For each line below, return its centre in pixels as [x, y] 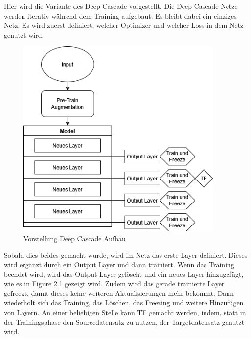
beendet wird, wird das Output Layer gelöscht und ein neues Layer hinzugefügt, [124, 274]
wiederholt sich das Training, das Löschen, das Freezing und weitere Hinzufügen [124, 303]
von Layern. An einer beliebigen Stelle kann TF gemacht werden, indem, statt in [125, 312]
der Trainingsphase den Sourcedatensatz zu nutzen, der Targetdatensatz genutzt [124, 322]
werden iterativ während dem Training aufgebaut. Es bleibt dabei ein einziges [120, 15]
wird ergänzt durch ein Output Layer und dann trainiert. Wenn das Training [119, 264]
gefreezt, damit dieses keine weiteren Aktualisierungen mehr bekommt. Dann [119, 293]
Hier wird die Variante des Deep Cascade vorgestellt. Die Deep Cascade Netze [121, 6]
